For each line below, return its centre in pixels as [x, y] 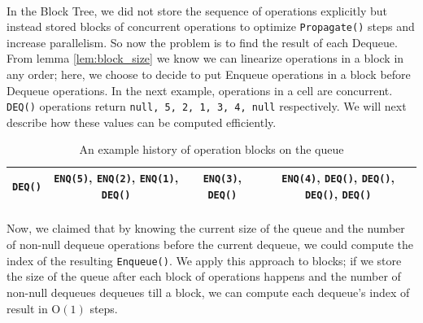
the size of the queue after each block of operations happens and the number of [204, 276]
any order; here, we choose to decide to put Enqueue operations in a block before [209, 74]
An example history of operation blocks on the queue [211, 149]
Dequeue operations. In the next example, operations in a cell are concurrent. [200, 90]
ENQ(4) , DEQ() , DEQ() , [338, 178]
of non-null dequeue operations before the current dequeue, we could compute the [210, 244]
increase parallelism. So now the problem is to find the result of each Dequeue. [202, 42]
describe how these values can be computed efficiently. [142, 122]
